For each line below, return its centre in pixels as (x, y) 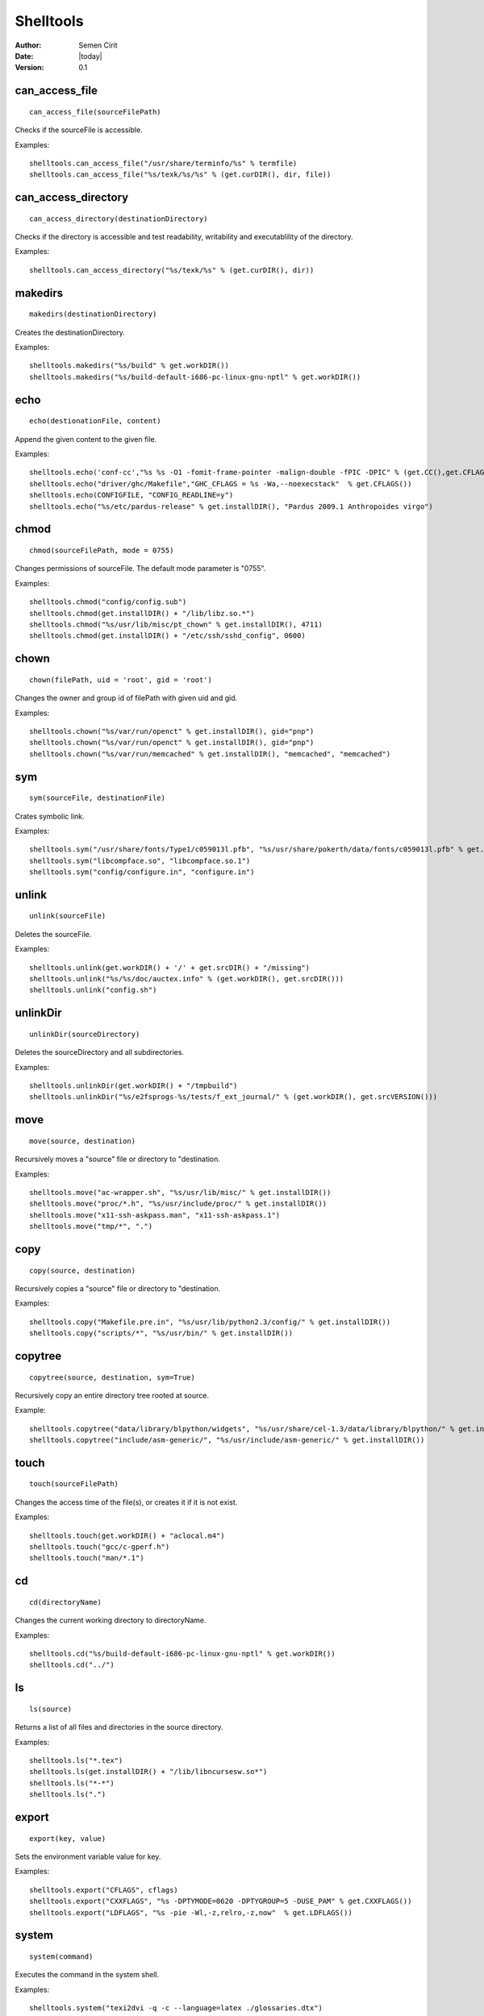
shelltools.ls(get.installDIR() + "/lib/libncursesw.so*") (148, 1772)
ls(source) (51, 1709)
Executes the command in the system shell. (87, 1975)
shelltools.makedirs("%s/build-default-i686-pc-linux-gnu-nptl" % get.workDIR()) (195, 377)
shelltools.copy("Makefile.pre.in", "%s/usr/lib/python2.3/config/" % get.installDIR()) (210, 1322)
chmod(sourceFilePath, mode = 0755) (102, 550)
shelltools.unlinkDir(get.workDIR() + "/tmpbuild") (134, 1086)
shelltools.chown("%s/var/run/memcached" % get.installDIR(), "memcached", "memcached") (210, 754)
